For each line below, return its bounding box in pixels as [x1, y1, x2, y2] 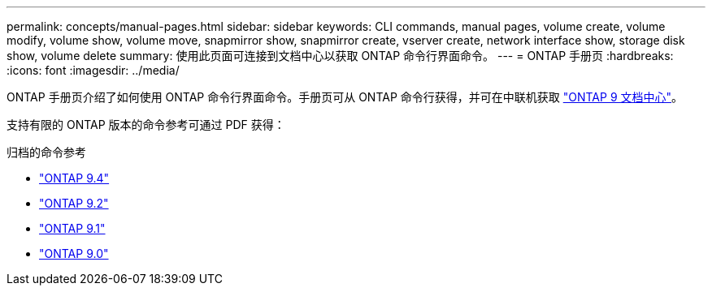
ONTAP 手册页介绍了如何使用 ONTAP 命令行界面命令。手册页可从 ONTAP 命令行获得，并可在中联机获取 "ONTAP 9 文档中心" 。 [7, 90, 684, 104]
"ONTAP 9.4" [39, 171, 110, 185]
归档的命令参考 [7, 145, 86, 159]
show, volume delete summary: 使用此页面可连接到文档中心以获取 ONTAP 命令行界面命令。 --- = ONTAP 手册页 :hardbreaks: [7, 49, 674, 62]
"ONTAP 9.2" [39, 196, 109, 210]
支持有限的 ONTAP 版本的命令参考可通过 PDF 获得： [7, 118, 285, 131]
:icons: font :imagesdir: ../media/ [7, 63, 180, 77]
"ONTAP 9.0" [39, 247, 109, 260]
